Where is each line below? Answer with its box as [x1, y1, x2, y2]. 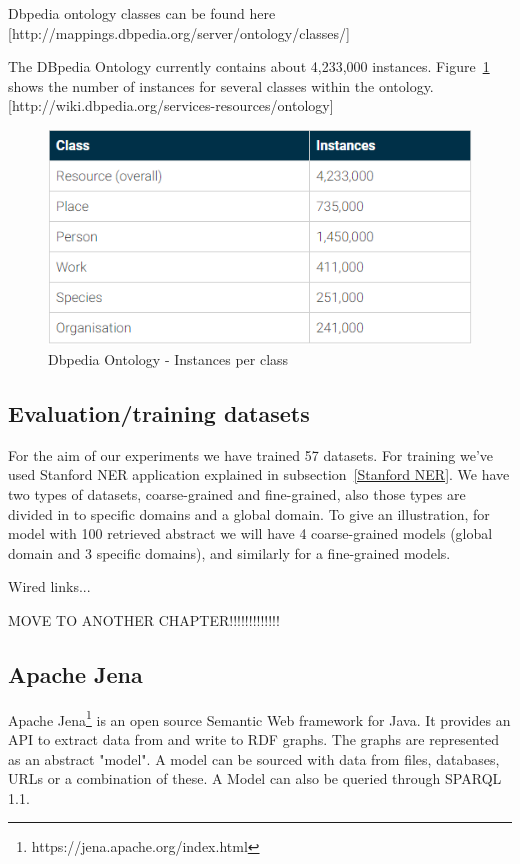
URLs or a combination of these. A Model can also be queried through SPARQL [8, 768, 502, 789]
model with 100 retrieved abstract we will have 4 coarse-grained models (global [8, 523, 493, 544]
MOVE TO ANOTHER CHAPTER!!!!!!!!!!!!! [8, 609, 280, 630]
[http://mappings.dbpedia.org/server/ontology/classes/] [8, 22, 350, 43]
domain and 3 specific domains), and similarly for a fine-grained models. [8, 542, 451, 563]
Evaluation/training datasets [8, 397, 310, 428]
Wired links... [8, 576, 91, 597]
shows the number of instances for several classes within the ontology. [8, 75, 434, 96]
